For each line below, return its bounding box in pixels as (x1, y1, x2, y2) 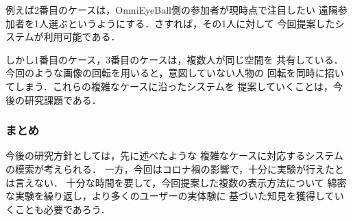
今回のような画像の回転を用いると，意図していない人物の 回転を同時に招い (5, 66, 344, 80)
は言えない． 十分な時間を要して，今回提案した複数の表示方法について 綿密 (5, 175, 347, 189)
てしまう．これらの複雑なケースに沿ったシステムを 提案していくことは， (5, 79, 333, 93)
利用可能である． (43, 29, 121, 44)
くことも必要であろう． (5, 202, 110, 216)
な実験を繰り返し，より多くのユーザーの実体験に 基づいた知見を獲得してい (5, 189, 344, 203)
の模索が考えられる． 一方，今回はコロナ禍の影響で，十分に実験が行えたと (5, 161, 345, 176)
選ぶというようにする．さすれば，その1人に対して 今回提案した (48, 16, 335, 30)
